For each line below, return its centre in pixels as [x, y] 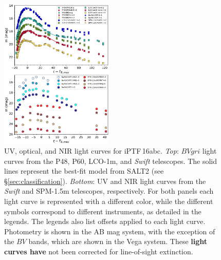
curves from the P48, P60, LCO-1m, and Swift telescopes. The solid [111, 161]
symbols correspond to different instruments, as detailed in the [103, 211]
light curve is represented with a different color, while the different [109, 201]
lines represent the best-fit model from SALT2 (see [84, 171]
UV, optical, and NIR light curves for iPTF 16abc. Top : [91, 150]
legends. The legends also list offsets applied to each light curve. [105, 221]
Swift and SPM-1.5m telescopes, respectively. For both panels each [109, 191]
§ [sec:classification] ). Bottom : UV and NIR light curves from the [105, 181]
